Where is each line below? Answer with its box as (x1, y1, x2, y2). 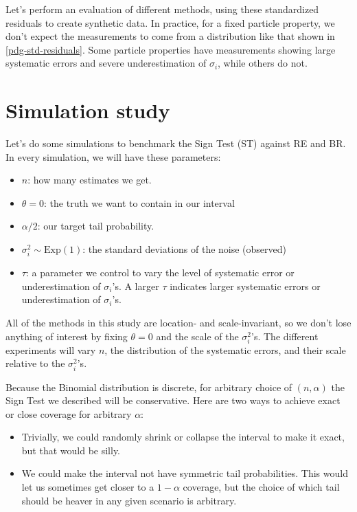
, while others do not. (218, 56, 308, 70)
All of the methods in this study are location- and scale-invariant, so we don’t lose (5, 315, 352, 329)
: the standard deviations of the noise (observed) (82, 242, 287, 256)
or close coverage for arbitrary (5, 406, 132, 421)
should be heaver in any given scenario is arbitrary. (21, 493, 237, 507)
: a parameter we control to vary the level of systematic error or (25, 265, 295, 280)
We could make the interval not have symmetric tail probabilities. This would (21, 466, 348, 480)
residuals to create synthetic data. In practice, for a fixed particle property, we (5, 15, 335, 30)
